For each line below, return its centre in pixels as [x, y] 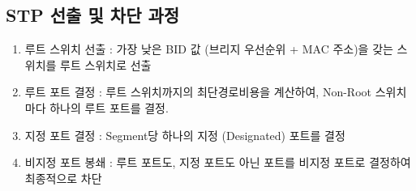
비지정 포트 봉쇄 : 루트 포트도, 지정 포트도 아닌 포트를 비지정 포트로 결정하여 [218, 162]
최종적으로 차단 [63, 178]
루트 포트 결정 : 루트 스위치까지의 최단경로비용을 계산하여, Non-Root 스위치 [216, 92]
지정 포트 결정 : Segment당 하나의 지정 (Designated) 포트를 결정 [185, 135]
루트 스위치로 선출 [106, 64]
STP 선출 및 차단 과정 [93, 15]
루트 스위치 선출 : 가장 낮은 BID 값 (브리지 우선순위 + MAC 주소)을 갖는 [209, 49]
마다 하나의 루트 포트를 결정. [96, 107]
